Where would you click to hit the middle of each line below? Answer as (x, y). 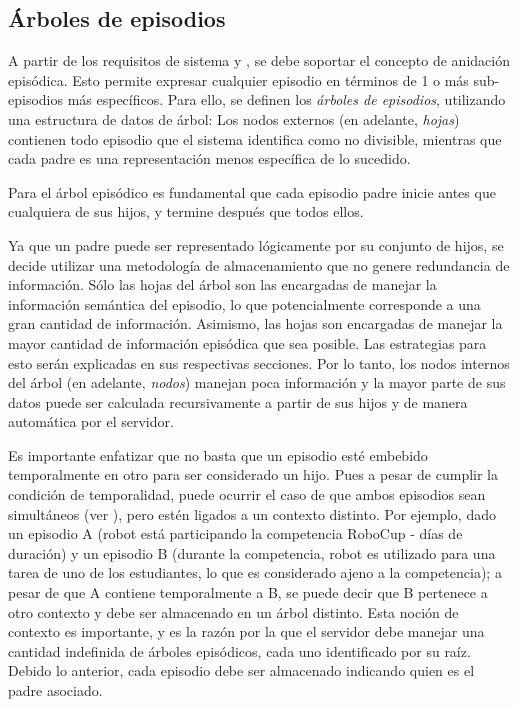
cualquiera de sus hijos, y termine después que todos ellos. (186, 211)
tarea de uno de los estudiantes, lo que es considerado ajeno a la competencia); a (255, 572)
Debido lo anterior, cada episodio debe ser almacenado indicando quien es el (241, 670)
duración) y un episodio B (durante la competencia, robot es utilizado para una (252, 552)
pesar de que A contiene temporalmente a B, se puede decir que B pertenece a (248, 592)
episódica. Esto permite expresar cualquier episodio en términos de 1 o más (238, 79)
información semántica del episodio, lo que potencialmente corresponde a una (244, 303)
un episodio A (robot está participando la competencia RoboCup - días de (235, 533)
